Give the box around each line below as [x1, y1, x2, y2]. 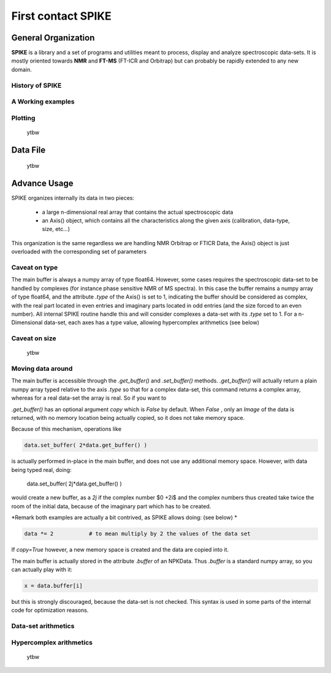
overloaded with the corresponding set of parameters [11, 248, 147, 256]
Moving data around [11, 365, 73, 373]
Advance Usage [11, 178, 74, 189]
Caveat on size [11, 334, 56, 343]
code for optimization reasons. [11, 607, 89, 614]
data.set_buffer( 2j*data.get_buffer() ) [26, 480, 122, 487]
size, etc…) [42, 226, 70, 233]
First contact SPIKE [11, 9, 112, 23]
